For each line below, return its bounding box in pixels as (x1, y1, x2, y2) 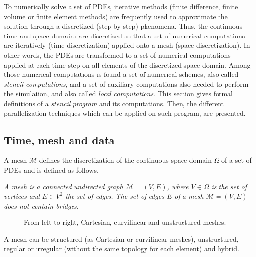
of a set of (221, 155, 252, 165)
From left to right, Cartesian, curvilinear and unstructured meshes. (24, 217, 226, 227)
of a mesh (174, 191, 204, 201)
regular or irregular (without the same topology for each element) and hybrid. (4, 243, 239, 254)
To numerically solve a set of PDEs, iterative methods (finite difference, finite (4, 1, 238, 11)
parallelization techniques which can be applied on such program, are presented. (4, 108, 246, 118)
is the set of (211, 181, 247, 191)
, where (167, 181, 189, 191)
